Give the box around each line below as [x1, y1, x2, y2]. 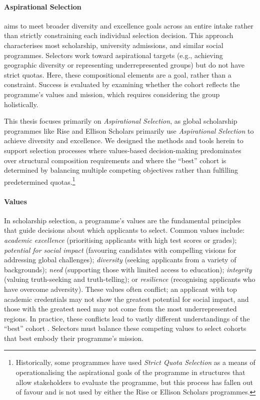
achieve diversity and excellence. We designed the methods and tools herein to [4, 135, 243, 146]
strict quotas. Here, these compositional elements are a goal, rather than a [4, 69, 231, 80]
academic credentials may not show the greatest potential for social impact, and [4, 293, 249, 304]
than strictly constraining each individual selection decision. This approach [4, 30, 233, 41]
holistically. [4, 99, 38, 109]
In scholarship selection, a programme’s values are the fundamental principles [4, 215, 241, 225]
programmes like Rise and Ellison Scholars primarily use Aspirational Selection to [4, 125, 254, 136]
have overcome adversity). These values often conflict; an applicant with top [4, 283, 237, 294]
